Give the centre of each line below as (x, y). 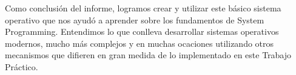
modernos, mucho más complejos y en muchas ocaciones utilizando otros (140, 43)
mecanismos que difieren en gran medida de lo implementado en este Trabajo (148, 55)
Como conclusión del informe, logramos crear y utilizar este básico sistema (143, 8)
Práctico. (22, 66)
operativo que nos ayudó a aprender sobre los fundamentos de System (135, 19)
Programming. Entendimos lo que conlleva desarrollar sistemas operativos (142, 31)
